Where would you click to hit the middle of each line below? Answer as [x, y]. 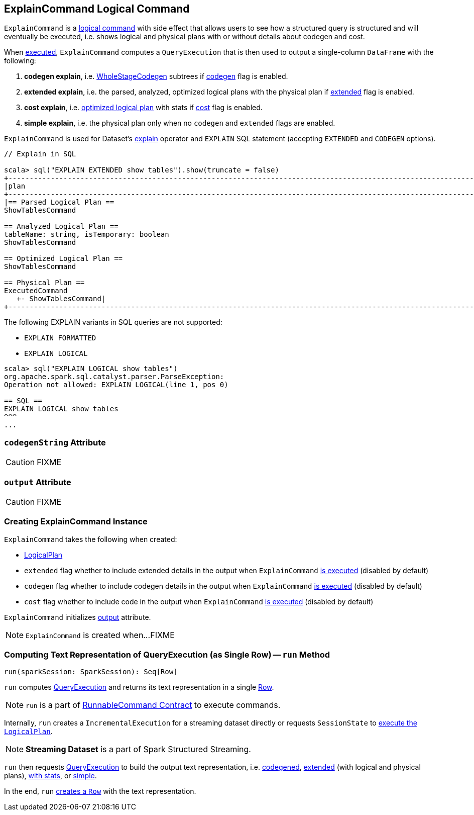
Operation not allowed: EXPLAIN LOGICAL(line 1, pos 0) [116, 385]
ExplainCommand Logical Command [97, 9]
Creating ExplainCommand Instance [76, 522]
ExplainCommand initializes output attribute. [78, 617]
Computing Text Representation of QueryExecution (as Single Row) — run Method [167, 655]
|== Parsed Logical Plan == [59, 202]
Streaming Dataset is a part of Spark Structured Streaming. [138, 749]
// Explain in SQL [40, 154]
